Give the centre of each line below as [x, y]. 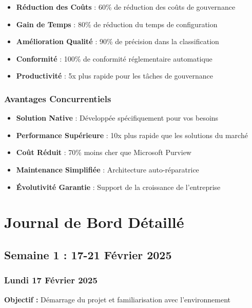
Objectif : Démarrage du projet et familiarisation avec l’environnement [117, 299]
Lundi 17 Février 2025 [51, 280]
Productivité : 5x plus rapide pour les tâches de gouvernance [115, 76]
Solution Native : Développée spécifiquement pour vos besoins [117, 118]
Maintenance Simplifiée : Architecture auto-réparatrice [108, 169]
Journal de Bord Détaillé [94, 222]
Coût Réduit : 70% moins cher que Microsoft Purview [104, 152]
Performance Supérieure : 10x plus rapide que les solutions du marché [132, 135]
